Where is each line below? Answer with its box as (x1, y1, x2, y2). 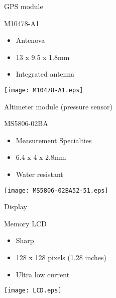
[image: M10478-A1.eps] (4, 86, 83, 94)
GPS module (4, 1, 43, 11)
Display (4, 201, 27, 212)
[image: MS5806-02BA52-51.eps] (4, 187, 108, 194)
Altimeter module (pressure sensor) (4, 101, 112, 111)
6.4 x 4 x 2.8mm (16, 152, 66, 162)
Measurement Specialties (16, 135, 92, 145)
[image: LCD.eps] (4, 287, 62, 294)
